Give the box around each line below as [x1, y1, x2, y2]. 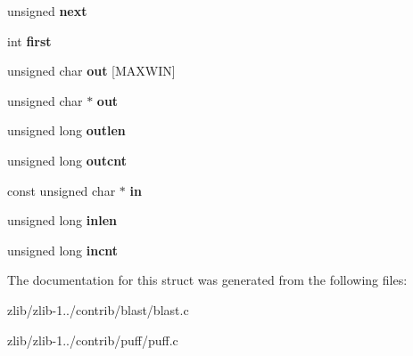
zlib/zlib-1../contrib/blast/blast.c [7, 300, 189, 319]
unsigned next [7, 2, 87, 20]
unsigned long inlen [7, 211, 117, 230]
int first [7, 31, 52, 50]
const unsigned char [7, 181, 116, 199]
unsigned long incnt [7, 240, 119, 259]
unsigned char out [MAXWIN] [7, 61, 176, 80]
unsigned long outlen [7, 121, 126, 140]
